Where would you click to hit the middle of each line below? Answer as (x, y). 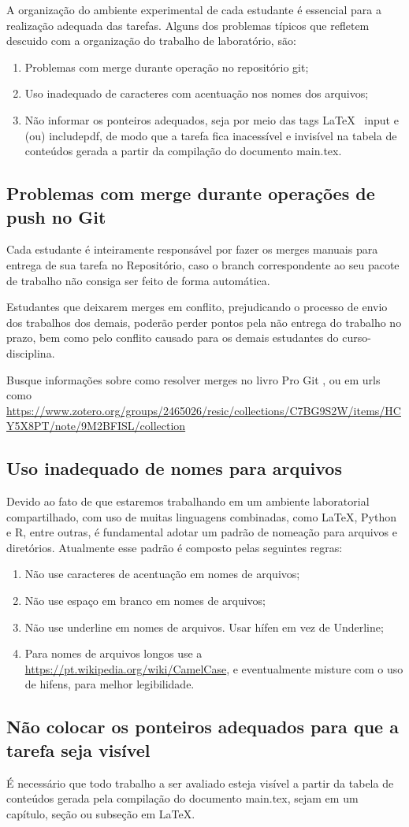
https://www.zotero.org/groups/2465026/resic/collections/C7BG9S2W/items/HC (204, 410)
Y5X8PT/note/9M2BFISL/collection (96, 426)
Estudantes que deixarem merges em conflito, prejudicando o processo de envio (197, 307)
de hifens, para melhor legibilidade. (110, 684)
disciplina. (31, 352)
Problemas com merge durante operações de (191, 193)
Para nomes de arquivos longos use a (113, 653)
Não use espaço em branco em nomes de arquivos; (145, 601)
